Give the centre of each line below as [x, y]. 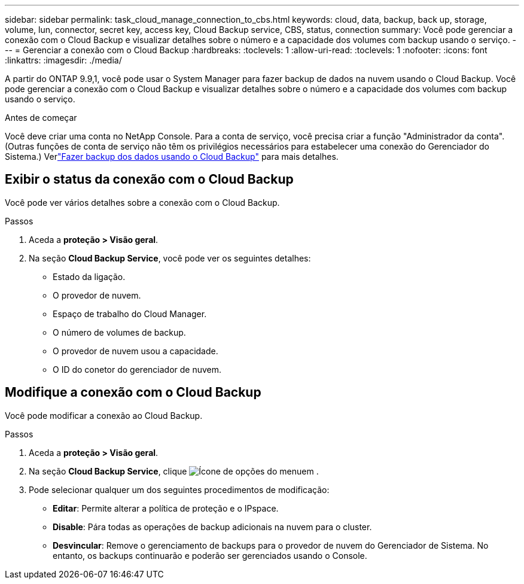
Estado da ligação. [89, 276]
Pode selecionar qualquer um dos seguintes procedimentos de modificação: [179, 489]
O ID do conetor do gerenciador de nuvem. [137, 369]
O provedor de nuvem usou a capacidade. [135, 351]
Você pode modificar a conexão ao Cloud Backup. [104, 415]
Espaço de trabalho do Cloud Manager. [130, 314]
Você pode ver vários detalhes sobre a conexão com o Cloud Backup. [142, 202]
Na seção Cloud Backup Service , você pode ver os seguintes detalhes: [170, 258]
